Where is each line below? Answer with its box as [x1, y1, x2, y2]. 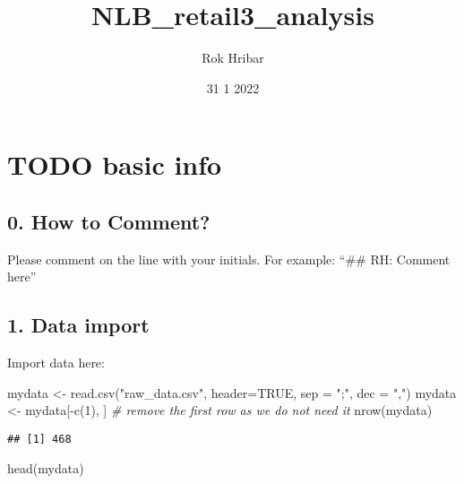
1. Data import [7, 311, 150, 339]
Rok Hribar [202, 48, 264, 67]
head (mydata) [7, 458, 84, 477]
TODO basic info [7, 146, 222, 183]
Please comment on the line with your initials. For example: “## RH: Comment [7, 249, 451, 268]
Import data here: [7, 353, 105, 372]
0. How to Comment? [7, 207, 211, 235]
